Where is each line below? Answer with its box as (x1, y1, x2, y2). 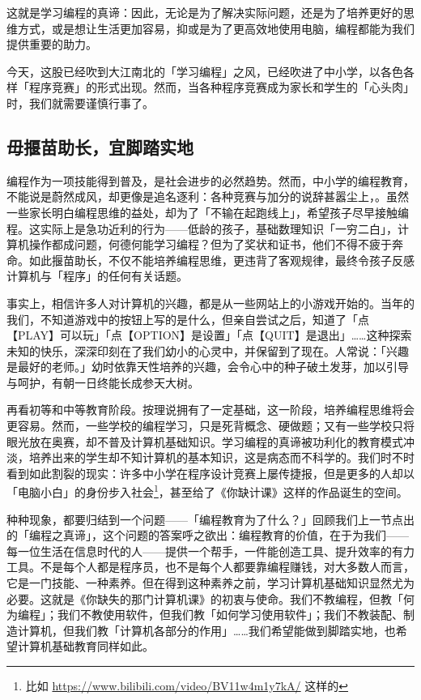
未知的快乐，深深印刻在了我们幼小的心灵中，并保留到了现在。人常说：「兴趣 (6, 342, 409, 359)
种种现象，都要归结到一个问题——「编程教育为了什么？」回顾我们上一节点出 (6, 510, 415, 527)
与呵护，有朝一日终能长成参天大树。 (6, 373, 199, 391)
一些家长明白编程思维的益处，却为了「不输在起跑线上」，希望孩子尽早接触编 (6, 203, 409, 220)
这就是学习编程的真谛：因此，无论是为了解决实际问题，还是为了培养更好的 (6, 4, 403, 20)
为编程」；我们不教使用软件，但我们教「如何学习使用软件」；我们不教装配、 (6, 606, 403, 623)
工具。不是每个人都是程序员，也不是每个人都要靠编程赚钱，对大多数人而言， (6, 558, 415, 575)
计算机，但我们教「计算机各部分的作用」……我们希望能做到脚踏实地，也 (17, 621, 396, 638)
